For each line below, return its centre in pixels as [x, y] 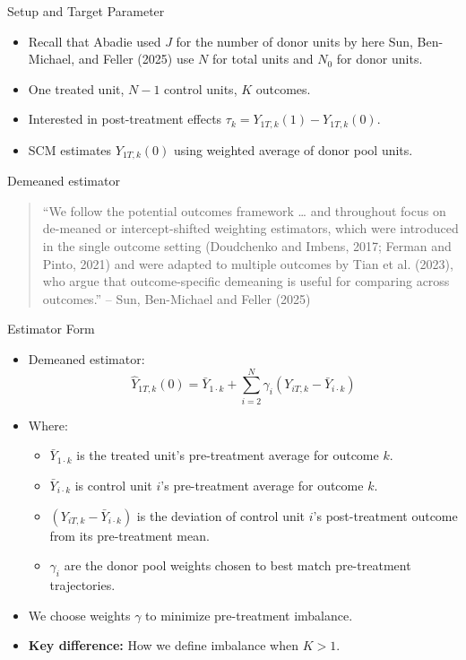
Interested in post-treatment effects [125, 119]
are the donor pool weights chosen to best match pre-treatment [237, 565]
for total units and [263, 59]
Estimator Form [51, 329]
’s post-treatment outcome [385, 515]
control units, [201, 88]
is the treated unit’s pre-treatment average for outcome [228, 455]
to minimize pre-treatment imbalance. [249, 615]
